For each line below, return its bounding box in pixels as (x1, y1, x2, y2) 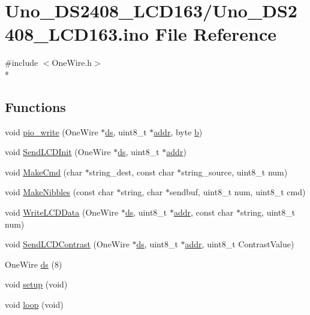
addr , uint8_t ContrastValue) (185, 238, 294, 250)
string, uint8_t (240, 206, 296, 219)
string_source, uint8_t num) (181, 165, 288, 178)
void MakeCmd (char (5, 165, 83, 178)
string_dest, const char (89, 165, 174, 178)
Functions (5, 97, 66, 116)
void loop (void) (5, 298, 64, 311)
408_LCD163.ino (5, 22, 149, 46)
